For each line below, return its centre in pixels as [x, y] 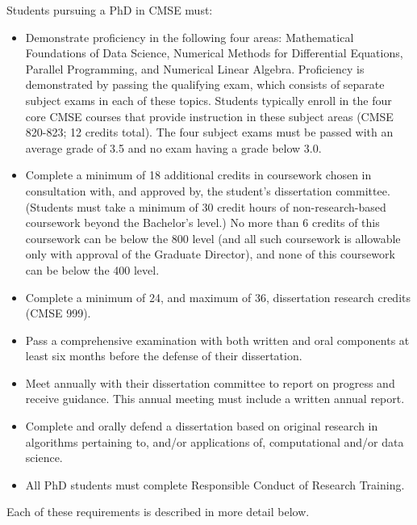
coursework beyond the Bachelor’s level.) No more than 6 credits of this [202, 223]
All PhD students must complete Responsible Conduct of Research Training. [215, 484]
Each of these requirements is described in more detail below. [158, 512]
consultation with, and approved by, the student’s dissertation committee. [208, 190]
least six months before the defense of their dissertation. [164, 356]
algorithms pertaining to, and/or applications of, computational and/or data [215, 441]
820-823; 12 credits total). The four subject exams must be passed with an [209, 132]
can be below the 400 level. [92, 269]
